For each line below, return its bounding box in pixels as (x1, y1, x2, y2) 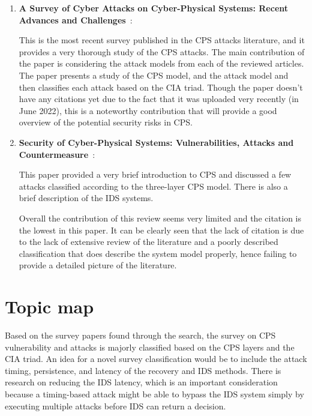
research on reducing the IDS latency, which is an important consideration (5, 376, 278, 388)
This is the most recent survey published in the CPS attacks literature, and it (19, 34, 305, 46)
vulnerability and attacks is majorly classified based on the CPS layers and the (5, 340, 295, 353)
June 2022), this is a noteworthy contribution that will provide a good (19, 104, 277, 116)
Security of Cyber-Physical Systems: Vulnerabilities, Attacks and (19, 136, 294, 148)
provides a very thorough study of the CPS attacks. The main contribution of (19, 45, 305, 58)
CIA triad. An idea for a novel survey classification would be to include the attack (5, 352, 307, 365)
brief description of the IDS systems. (19, 191, 154, 204)
